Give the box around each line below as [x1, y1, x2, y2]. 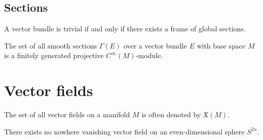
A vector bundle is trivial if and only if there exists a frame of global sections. [4, 23, 246, 34]
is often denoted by [141, 109, 201, 120]
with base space [197, 40, 246, 51]
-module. [135, 50, 163, 61]
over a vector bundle [123, 40, 187, 51]
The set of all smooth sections [4, 40, 97, 51]
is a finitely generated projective [4, 50, 104, 61]
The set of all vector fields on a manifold [4, 109, 130, 120]
